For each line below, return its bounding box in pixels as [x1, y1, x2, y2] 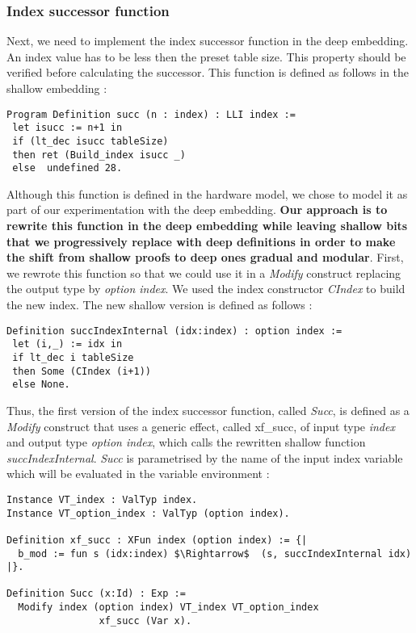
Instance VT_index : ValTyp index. [6, 493, 198, 505]
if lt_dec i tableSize [12, 351, 134, 363]
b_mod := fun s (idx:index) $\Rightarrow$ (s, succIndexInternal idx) [18, 547, 412, 560]
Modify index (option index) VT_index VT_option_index [18, 602, 319, 614]
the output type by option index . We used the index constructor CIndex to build [6, 280, 405, 297]
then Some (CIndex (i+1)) [12, 365, 151, 377]
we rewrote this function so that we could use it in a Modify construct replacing [6, 264, 401, 281]
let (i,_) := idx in [12, 338, 123, 350]
